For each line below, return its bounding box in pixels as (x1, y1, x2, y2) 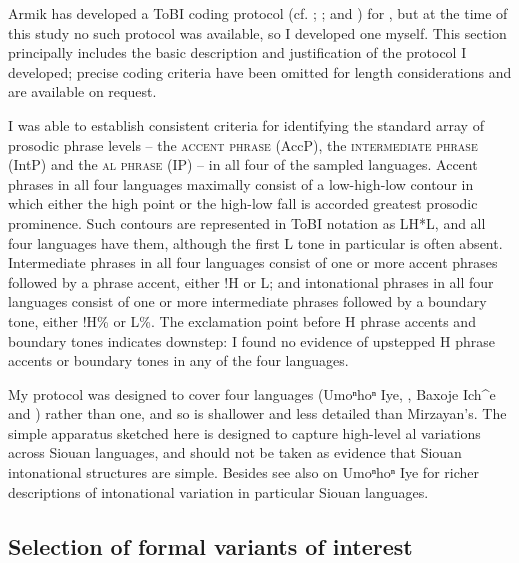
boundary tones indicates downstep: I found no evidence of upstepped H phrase (8, 330, 496, 351)
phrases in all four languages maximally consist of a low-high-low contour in (8, 173, 474, 194)
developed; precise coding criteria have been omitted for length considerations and (8, 61, 512, 82)
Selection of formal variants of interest (8, 530, 413, 561)
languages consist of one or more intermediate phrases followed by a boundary (8, 291, 487, 312)
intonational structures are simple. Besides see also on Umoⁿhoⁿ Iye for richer (8, 462, 479, 483)
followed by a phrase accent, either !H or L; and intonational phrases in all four (8, 271, 494, 292)
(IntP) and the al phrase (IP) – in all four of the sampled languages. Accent (8, 154, 478, 175)
